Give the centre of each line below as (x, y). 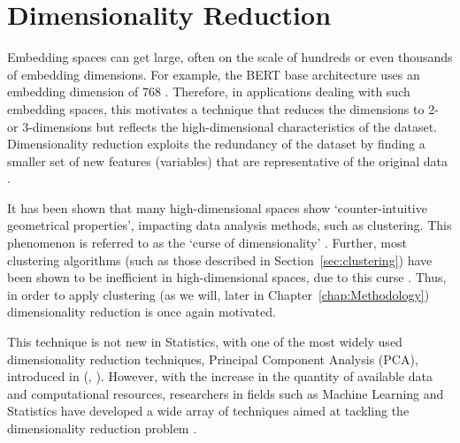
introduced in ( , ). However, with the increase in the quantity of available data (220, 376)
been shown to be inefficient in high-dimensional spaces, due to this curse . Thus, (227, 277)
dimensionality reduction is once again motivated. (142, 312)
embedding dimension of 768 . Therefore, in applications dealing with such (209, 92)
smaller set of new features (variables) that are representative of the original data (228, 160)
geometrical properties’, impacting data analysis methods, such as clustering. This (230, 225)
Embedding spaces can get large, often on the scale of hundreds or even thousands (230, 57)
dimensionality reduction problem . (102, 428)
